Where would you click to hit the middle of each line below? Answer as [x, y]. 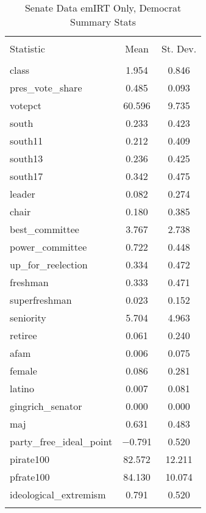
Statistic [27, 48]
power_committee [48, 247]
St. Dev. [179, 48]
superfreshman [41, 300]
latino [22, 388]
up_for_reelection [49, 264]
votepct [26, 105]
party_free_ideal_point [61, 441]
